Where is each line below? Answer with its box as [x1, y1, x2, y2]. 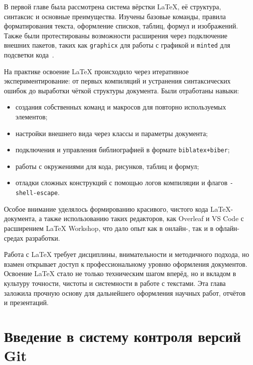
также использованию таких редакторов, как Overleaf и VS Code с [44, 213, 244, 224]
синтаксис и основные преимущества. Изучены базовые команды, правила [4, 11, 226, 21]
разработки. [25, 232, 60, 243]
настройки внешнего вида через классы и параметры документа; [15, 128, 208, 138]
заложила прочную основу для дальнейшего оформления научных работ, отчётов [4, 287, 246, 298]
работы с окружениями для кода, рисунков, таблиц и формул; [15, 161, 199, 171]
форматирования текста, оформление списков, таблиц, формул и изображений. [4, 21, 238, 31]
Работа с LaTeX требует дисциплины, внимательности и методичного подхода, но [4, 249, 250, 259]
